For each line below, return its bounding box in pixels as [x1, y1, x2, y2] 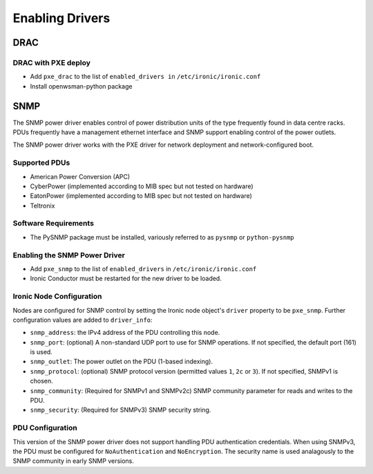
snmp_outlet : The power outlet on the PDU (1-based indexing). [30, 357, 213, 366]
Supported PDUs [12, 158, 70, 167]
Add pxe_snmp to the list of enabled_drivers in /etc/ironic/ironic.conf [30, 264, 257, 273]
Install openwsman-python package [30, 82, 133, 90]
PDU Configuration [12, 423, 77, 432]
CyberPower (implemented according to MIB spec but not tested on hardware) [30, 182, 254, 190]
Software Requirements [12, 219, 95, 228]
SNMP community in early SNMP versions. [12, 457, 135, 465]
